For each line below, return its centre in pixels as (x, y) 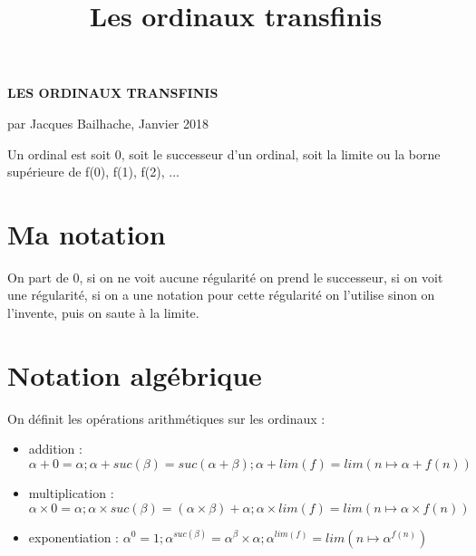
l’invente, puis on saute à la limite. (103, 313)
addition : (55, 449)
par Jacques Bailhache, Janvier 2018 (108, 123)
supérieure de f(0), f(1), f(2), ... (93, 172)
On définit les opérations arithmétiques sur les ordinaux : (166, 418)
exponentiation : (73, 537)
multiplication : (71, 492)
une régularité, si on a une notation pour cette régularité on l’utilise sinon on (221, 295)
